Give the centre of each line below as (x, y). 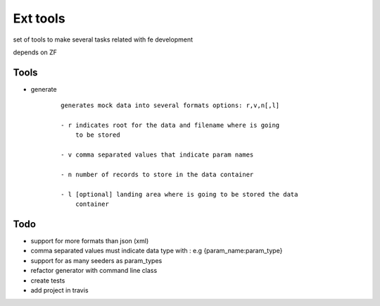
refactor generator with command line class (94, 271)
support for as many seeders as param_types (96, 260)
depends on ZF (35, 52)
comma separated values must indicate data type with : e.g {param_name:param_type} (157, 251)
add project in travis (59, 290)
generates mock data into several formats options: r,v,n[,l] (170, 105)
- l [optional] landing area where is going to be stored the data (179, 194)
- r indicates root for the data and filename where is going (170, 126)
